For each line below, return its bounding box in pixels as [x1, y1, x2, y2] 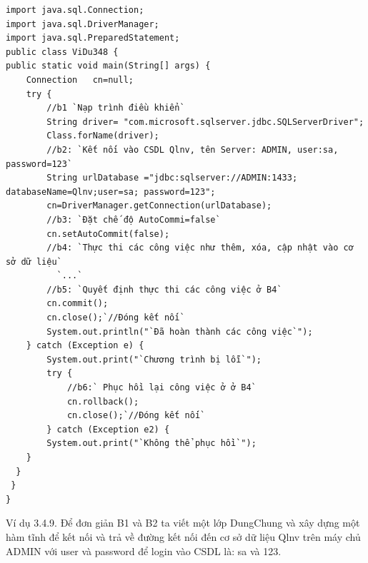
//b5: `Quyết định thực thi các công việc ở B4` [46, 284, 282, 295]
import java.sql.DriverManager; [6, 19, 159, 29]
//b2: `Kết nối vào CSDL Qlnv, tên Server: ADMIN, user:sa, [46, 144, 339, 155]
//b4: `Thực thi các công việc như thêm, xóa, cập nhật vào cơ [46, 243, 354, 253]
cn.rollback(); [66, 396, 139, 407]
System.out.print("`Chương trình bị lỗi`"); [46, 354, 262, 365]
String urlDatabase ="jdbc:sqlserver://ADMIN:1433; [46, 173, 298, 183]
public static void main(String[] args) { [6, 61, 211, 71]
